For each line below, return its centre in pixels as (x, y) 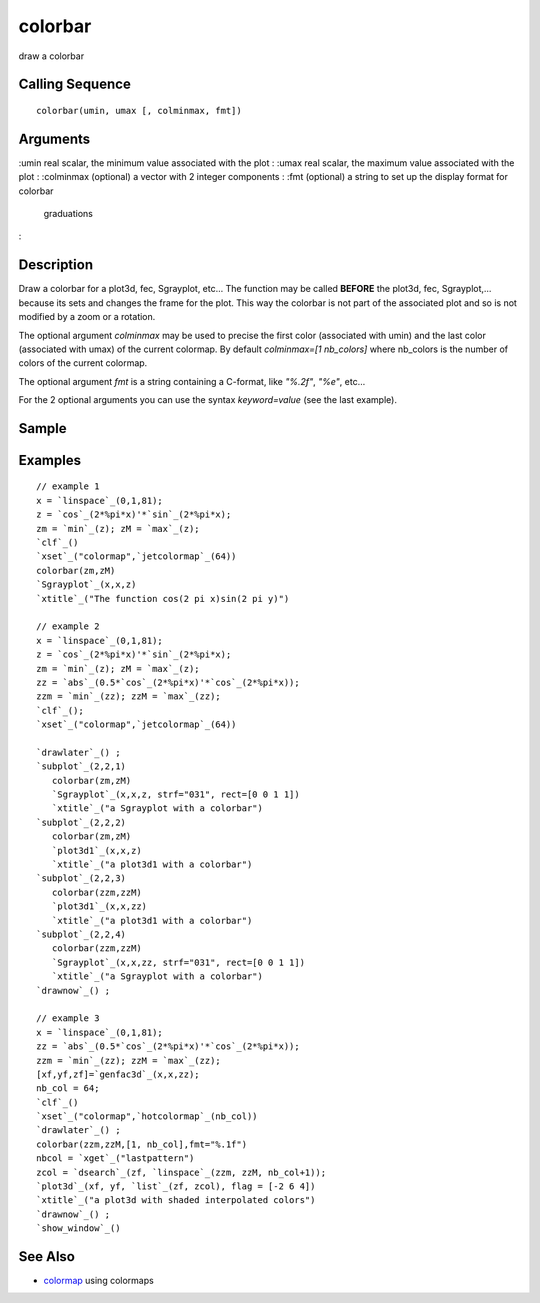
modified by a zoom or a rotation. (87, 317)
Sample (42, 428)
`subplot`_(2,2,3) (81, 878)
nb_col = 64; (68, 1088)
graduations (68, 214)
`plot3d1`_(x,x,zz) (99, 906)
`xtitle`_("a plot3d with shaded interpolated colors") (176, 1200)
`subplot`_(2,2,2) (81, 822)
